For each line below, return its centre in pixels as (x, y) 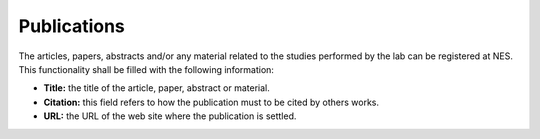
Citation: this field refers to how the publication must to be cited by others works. (211, 102)
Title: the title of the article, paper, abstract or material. (156, 88)
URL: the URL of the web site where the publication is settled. (170, 116)
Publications (71, 26)
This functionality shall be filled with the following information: (146, 69)
